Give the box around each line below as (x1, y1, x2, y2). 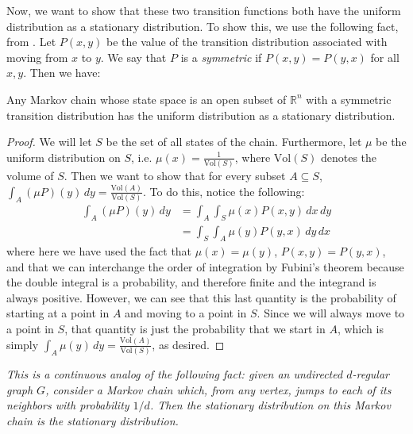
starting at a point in (6, 305, 110, 321)
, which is (337, 320, 384, 336)
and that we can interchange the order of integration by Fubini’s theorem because (6, 258, 404, 275)
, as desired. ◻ (152, 336, 225, 352)
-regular (352, 366, 389, 382)
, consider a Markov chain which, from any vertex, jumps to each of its (45, 381, 392, 398)
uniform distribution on (6, 148, 121, 165)
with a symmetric (306, 90, 392, 107)
